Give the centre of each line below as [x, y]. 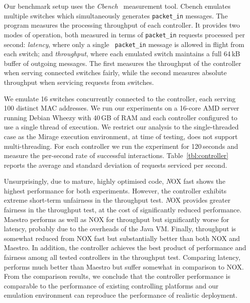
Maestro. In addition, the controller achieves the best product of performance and [125, 247]
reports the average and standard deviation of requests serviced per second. [116, 165]
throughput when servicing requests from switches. [79, 82]
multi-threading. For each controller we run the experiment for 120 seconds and [121, 146]
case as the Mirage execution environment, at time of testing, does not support [121, 136]
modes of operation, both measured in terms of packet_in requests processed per [125, 34]
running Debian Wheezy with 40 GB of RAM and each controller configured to [121, 117]
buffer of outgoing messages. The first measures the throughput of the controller [123, 63]
